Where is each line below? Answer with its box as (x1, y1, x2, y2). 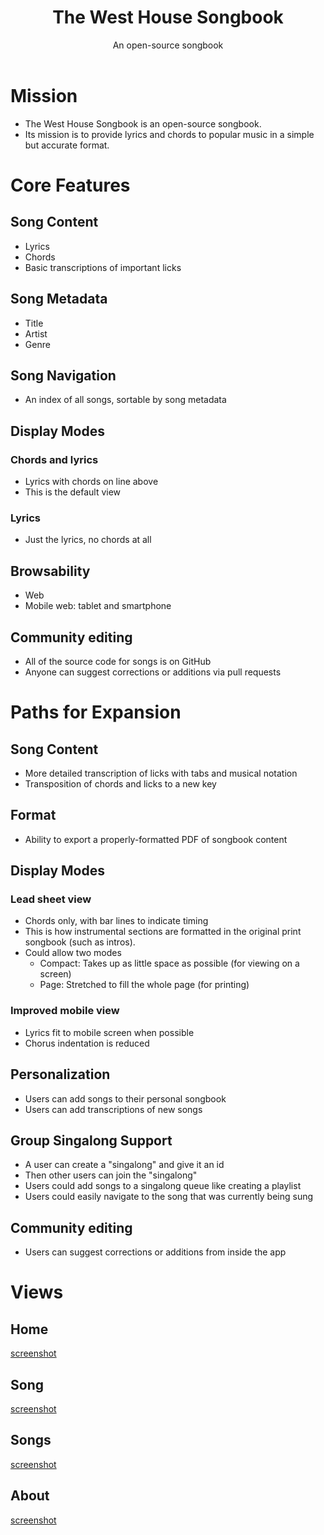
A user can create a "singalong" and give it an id (24, 1159, 225, 1171)
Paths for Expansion (10, 701, 182, 724)
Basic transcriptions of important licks (24, 261, 182, 273)
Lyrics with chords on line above (24, 476, 159, 487)
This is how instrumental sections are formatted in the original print (24, 926, 302, 938)
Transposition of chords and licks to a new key (24, 777, 217, 790)
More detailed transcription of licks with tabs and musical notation (24, 767, 298, 779)
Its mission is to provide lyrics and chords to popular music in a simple (24, 128, 315, 140)
